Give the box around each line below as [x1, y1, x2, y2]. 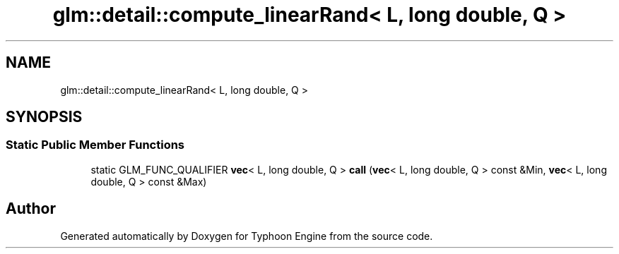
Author [6, 200, 56, 218]
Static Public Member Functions [6, 138, 185, 152]
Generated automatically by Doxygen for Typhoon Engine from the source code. [60, 229, 433, 242]
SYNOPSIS [6, 108, 83, 126]
